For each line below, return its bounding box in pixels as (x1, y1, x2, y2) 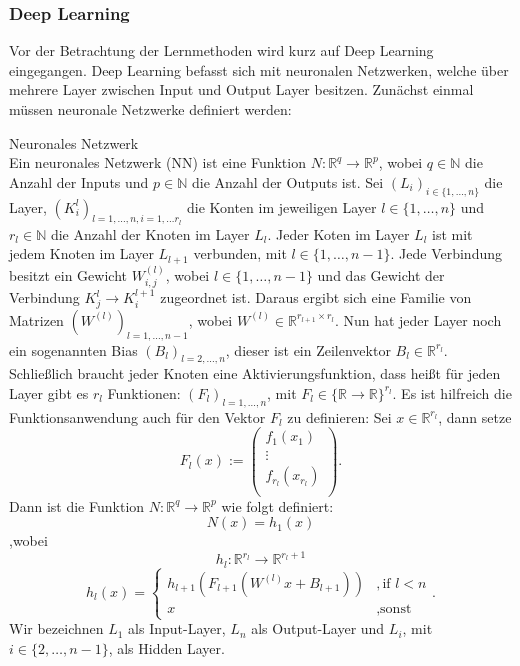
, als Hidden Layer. (108, 637, 225, 658)
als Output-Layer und (251, 618, 385, 639)
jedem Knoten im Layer (9, 243, 154, 264)
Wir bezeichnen (9, 618, 104, 639)
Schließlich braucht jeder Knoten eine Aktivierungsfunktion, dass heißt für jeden (9, 363, 501, 384)
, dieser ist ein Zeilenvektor (225, 339, 391, 360)
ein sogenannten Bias (9, 339, 138, 360)
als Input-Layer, (128, 618, 226, 639)
